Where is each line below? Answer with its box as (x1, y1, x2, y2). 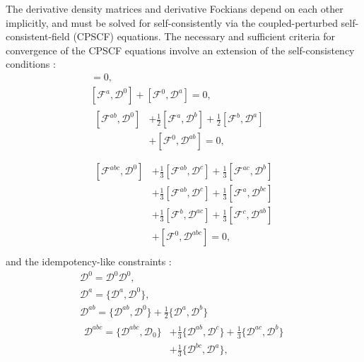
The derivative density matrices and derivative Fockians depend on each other (6, 1, 344, 16)
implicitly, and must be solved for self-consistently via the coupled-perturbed (6, 15, 338, 30)
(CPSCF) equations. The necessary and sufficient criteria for (73, 29, 336, 44)
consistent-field (6, 29, 70, 44)
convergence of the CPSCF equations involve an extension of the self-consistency (6, 42, 355, 57)
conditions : (6, 56, 56, 71)
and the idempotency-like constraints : (6, 254, 172, 269)
